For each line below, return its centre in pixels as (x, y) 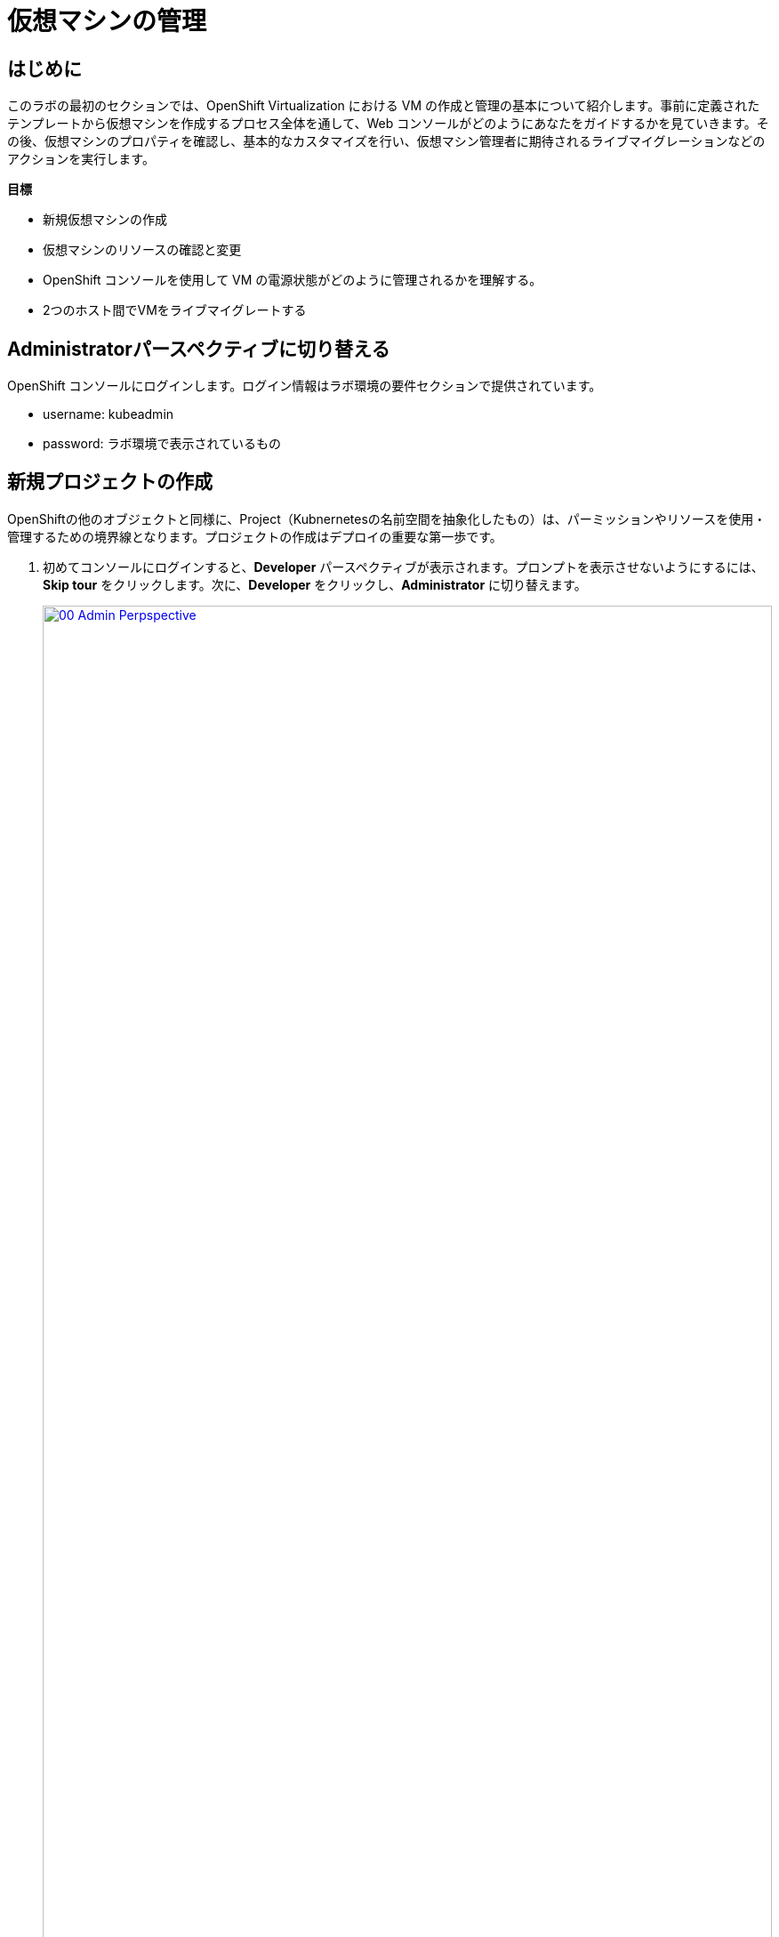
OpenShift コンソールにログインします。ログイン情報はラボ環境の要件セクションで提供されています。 (305, 386)
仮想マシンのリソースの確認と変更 (142, 250)
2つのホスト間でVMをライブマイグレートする (175, 310)
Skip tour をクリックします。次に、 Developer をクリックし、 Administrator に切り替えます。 (315, 584)
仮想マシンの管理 (107, 21)
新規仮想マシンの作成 (105, 220)
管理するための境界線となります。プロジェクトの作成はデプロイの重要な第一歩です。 (255, 536)
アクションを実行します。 (81, 159)
